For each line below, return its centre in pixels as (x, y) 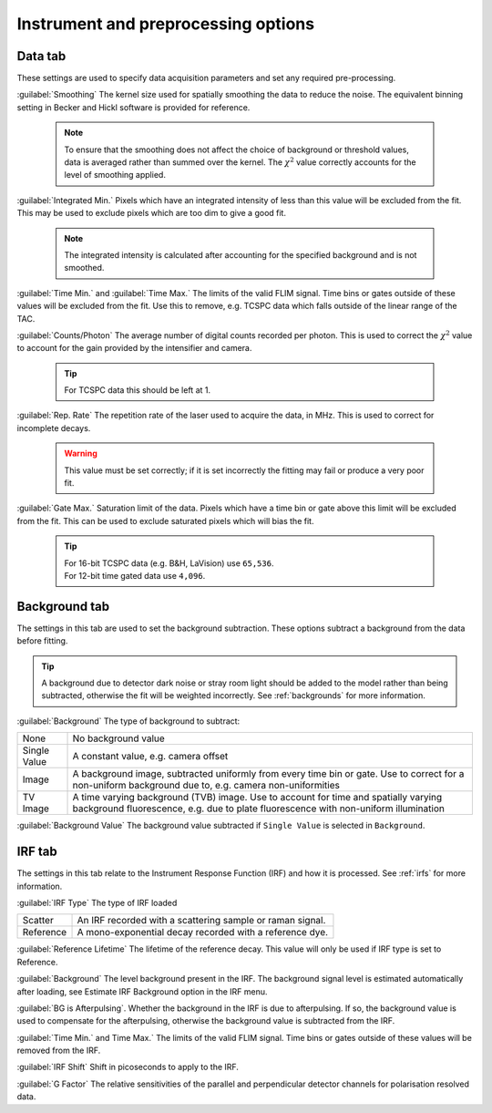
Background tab (63, 606)
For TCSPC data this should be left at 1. (138, 390)
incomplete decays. (54, 428)
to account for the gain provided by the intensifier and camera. (134, 348)
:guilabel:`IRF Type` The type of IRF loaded (97, 902)
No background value (119, 738)
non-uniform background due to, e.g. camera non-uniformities (206, 786)
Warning (81, 453)
